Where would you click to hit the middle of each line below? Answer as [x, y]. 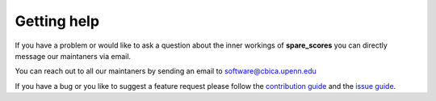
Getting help [57, 21]
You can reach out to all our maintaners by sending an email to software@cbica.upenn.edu [166, 71]
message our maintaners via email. [73, 56]
